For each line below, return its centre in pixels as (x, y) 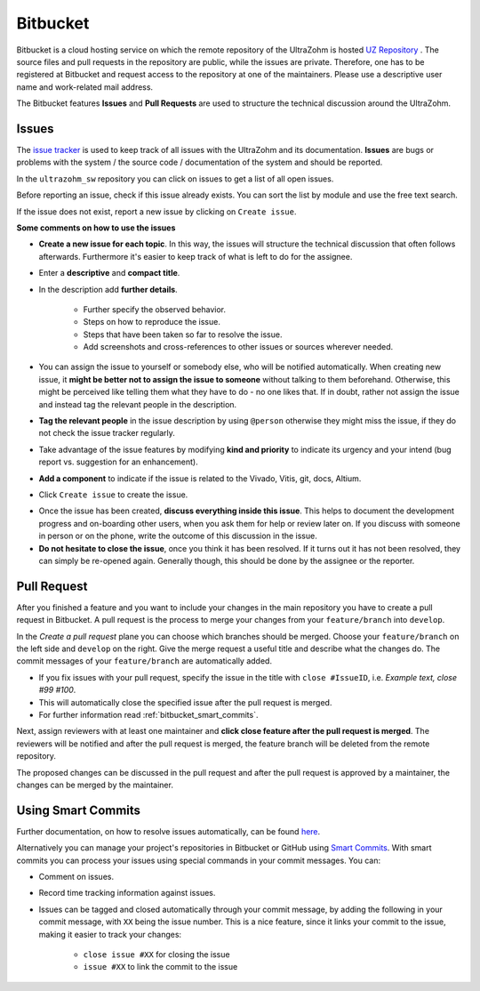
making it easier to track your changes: (110, 934)
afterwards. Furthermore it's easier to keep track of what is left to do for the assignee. (196, 256)
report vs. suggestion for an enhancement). (119, 462)
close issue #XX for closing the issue (156, 954)
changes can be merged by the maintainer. (95, 785)
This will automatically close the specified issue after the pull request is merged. (185, 702)
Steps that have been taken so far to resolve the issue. (183, 334)
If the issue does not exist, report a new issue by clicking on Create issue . (156, 211)
